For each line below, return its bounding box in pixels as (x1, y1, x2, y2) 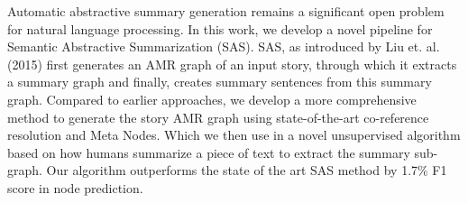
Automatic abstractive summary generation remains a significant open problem (7, 2, 445, 20)
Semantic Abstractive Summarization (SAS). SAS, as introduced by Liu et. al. (7, 37, 440, 56)
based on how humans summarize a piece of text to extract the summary (7, 143, 410, 161)
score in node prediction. (7, 178, 143, 197)
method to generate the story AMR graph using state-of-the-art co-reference (7, 107, 429, 126)
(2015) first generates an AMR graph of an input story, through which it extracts (7, 54, 457, 73)
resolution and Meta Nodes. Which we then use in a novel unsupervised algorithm (7, 125, 461, 144)
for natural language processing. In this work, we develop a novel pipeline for (7, 19, 433, 38)
